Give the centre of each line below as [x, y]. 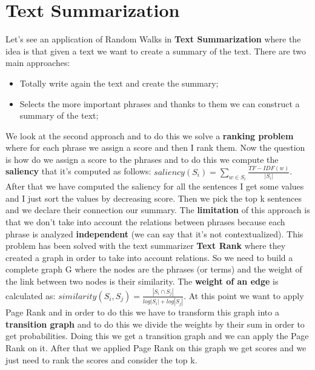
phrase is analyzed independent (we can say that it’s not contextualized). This [154, 233]
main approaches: [38, 63]
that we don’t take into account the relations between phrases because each [145, 222]
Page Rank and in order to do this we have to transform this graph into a [142, 312]
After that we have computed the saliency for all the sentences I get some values [155, 186]
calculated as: [31, 295]
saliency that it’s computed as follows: [78, 171]
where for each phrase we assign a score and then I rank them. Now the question [155, 147]
